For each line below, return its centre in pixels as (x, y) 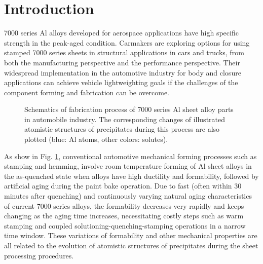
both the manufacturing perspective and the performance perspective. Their (122, 62)
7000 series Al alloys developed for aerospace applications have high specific (121, 33)
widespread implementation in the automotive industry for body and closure (123, 72)
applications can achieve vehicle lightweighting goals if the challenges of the (121, 82)
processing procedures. (39, 255)
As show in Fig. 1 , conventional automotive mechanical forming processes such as (130, 156)
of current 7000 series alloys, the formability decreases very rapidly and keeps (124, 205)
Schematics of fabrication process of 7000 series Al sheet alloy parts (129, 109)
